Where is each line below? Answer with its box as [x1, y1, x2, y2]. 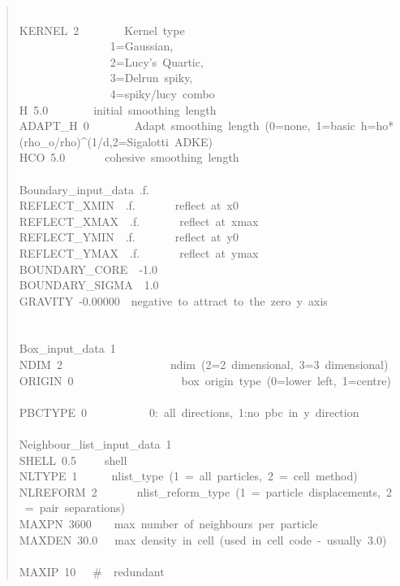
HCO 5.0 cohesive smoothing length [19, 149, 239, 166]
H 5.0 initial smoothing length [19, 101, 217, 118]
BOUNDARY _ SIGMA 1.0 [19, 276, 159, 293]
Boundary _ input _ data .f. [19, 180, 149, 198]
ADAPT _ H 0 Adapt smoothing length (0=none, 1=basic [19, 117, 355, 134]
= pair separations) [24, 499, 125, 516]
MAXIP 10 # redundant [19, 562, 165, 579]
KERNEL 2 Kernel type [19, 21, 185, 38]
